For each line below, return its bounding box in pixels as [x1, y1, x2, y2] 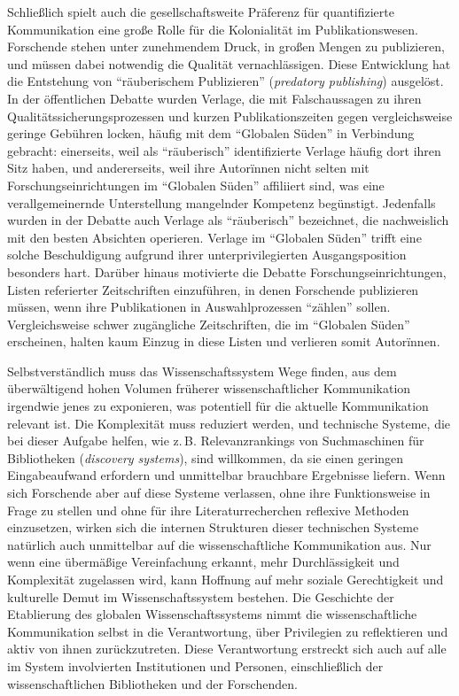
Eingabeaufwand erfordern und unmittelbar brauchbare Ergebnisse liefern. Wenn [7, 466, 446, 484]
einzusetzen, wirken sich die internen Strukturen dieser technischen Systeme [7, 518, 419, 537]
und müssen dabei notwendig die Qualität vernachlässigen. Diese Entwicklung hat [7, 54, 451, 73]
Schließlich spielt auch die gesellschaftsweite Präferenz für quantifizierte [7, 3, 394, 20]
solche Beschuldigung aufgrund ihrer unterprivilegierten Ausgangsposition [7, 245, 407, 264]
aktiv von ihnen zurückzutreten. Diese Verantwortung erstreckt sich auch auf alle [7, 639, 447, 658]
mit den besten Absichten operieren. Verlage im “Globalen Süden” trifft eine [7, 228, 422, 246]
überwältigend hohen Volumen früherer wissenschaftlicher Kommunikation [7, 379, 411, 398]
